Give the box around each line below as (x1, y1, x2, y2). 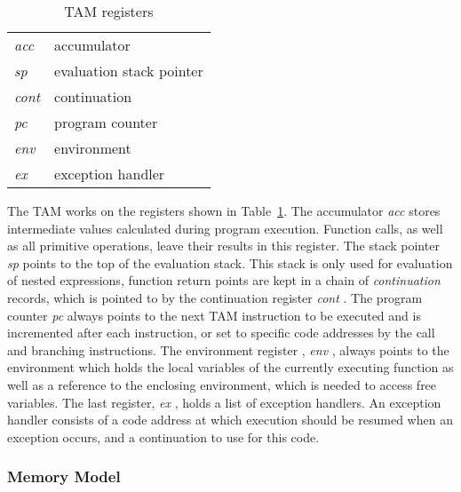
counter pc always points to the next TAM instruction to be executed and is (7, 306, 421, 324)
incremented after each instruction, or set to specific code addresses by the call (7, 323, 435, 342)
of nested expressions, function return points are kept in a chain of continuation (7, 271, 441, 290)
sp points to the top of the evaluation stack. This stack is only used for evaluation (7, 253, 453, 272)
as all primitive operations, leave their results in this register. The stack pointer (7, 236, 440, 255)
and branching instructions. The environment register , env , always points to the (7, 340, 449, 359)
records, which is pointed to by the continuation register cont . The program (7, 288, 423, 306)
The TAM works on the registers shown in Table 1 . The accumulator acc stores (7, 202, 441, 219)
